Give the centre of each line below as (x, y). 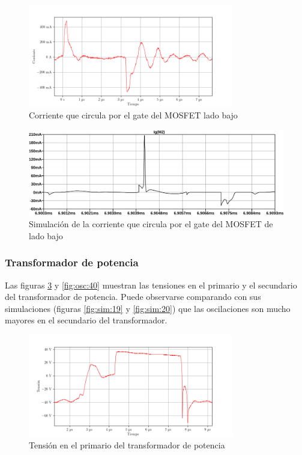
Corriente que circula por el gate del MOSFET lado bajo (133, 115)
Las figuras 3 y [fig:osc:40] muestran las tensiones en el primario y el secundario (151, 285)
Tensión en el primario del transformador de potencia (127, 445)
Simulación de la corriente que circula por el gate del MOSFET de (151, 224)
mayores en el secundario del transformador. (86, 320)
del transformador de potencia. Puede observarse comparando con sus (133, 297)
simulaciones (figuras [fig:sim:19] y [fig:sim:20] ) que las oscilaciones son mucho (148, 308)
